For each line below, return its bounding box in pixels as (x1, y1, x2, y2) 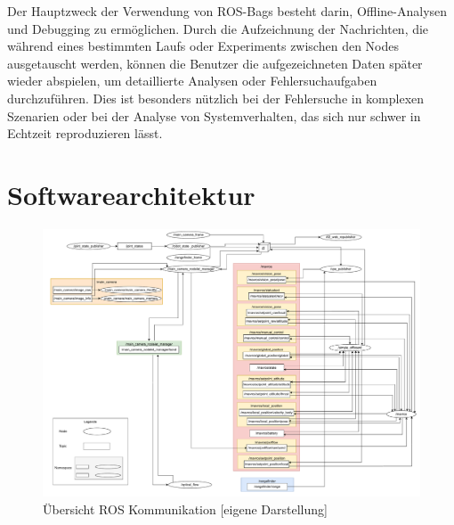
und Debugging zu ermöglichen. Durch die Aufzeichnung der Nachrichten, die (7, 19, 429, 37)
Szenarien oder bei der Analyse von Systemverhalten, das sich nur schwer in (7, 106, 421, 125)
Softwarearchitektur (7, 176, 255, 212)
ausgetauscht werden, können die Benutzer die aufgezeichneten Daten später (7, 53, 423, 72)
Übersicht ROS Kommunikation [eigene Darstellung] (43, 499, 328, 518)
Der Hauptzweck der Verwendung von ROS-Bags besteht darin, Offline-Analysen (7, 2, 448, 20)
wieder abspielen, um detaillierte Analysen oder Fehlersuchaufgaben (7, 71, 377, 90)
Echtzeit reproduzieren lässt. (7, 124, 163, 143)
